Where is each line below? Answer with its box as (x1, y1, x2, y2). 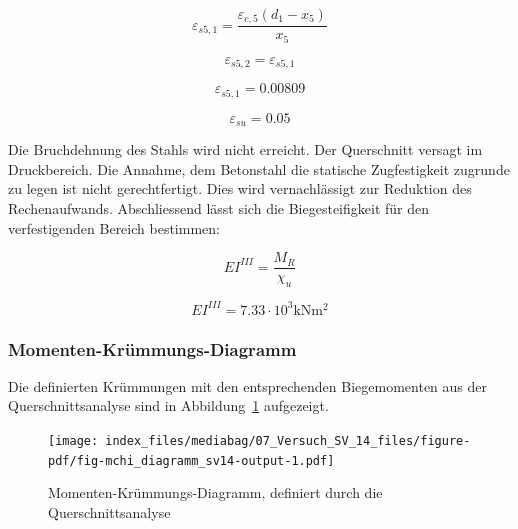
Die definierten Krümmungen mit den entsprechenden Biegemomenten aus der (8, 375, 488, 396)
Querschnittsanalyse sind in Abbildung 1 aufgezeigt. (8, 395, 329, 416)
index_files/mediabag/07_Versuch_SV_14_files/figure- (105, 434, 471, 449)
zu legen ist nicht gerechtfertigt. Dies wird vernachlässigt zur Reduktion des (8, 178, 472, 199)
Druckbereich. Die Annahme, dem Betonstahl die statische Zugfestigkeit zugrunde (8, 158, 510, 179)
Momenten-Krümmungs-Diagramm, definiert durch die (48, 482, 383, 503)
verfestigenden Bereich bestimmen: (8, 217, 220, 238)
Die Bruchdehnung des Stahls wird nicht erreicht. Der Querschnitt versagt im (8, 139, 483, 160)
